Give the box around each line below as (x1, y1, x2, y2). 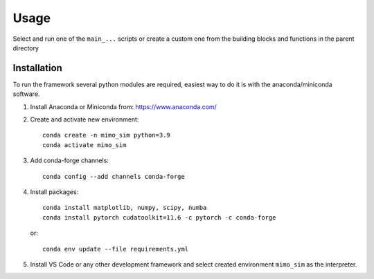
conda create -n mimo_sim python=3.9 (42, 131, 171, 139)
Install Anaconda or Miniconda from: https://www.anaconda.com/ (30, 102, 217, 110)
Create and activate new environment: (30, 115, 139, 124)
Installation (12, 62, 62, 74)
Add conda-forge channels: (30, 156, 109, 165)
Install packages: (30, 187, 79, 196)
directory (12, 44, 39, 52)
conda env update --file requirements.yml (42, 245, 189, 253)
